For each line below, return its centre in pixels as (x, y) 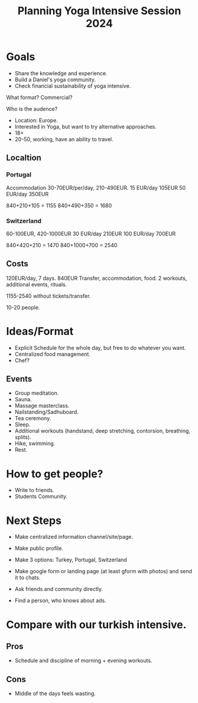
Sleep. (22, 424)
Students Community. (41, 497)
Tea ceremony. (33, 418)
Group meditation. (37, 393)
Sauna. (23, 400)
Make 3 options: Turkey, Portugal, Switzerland (71, 560)
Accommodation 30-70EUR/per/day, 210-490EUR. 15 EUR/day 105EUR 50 (96, 187)
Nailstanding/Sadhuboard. (46, 412)
